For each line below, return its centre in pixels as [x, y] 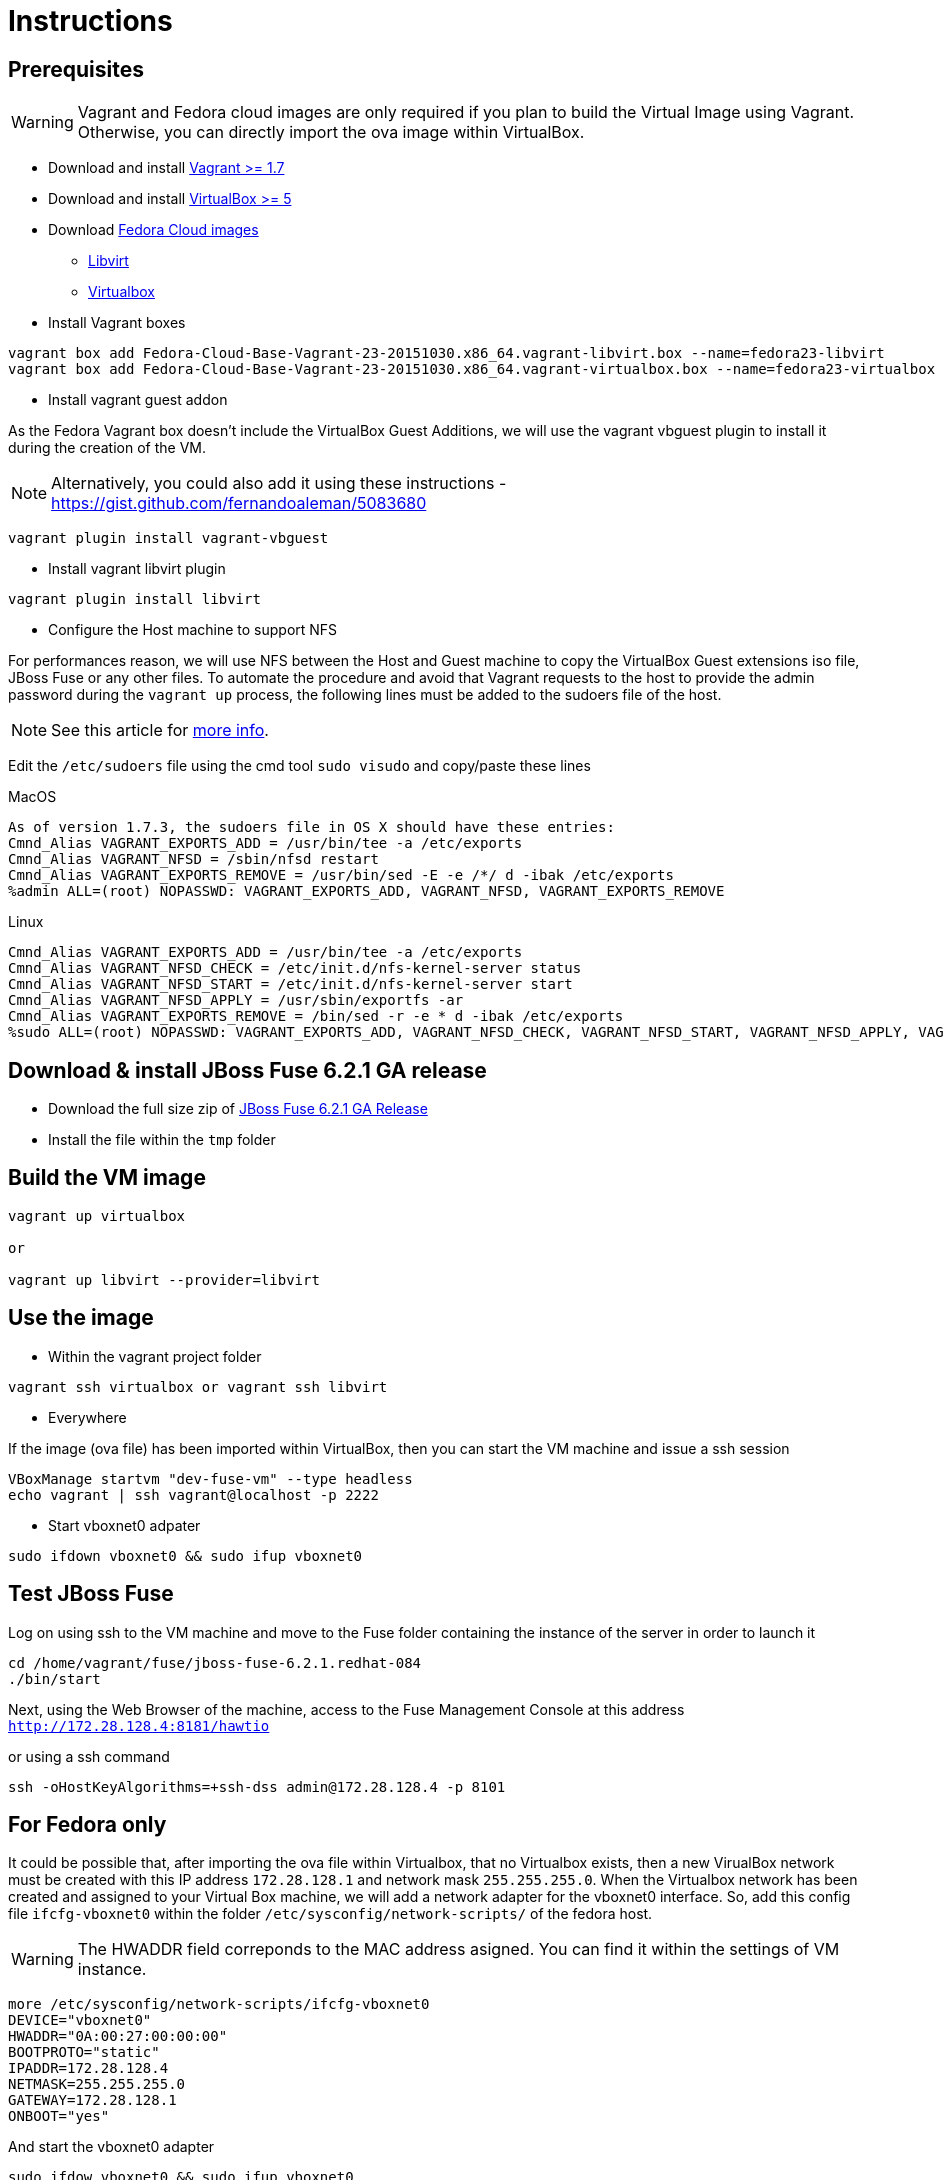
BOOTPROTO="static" [84, 2052]
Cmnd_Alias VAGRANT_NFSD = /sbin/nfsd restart [193, 859]
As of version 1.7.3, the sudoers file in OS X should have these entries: [311, 827]
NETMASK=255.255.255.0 [97, 2084]
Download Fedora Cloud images [153, 230]
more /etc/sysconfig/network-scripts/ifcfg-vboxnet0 [219, 2004]
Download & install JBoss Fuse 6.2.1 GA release [247, 1070]
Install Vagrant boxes [117, 323]
